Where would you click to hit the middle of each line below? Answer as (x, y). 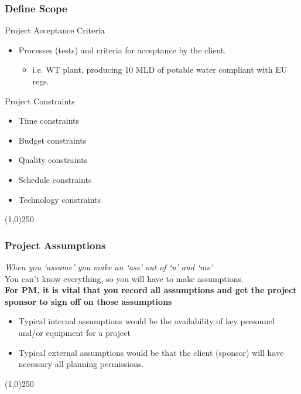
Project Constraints (40, 101)
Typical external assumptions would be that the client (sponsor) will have (151, 352)
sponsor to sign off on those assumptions (88, 301)
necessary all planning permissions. (81, 364)
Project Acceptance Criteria (55, 30)
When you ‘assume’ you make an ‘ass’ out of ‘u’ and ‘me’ (109, 266)
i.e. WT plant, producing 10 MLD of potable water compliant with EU (160, 69)
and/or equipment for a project (74, 332)
